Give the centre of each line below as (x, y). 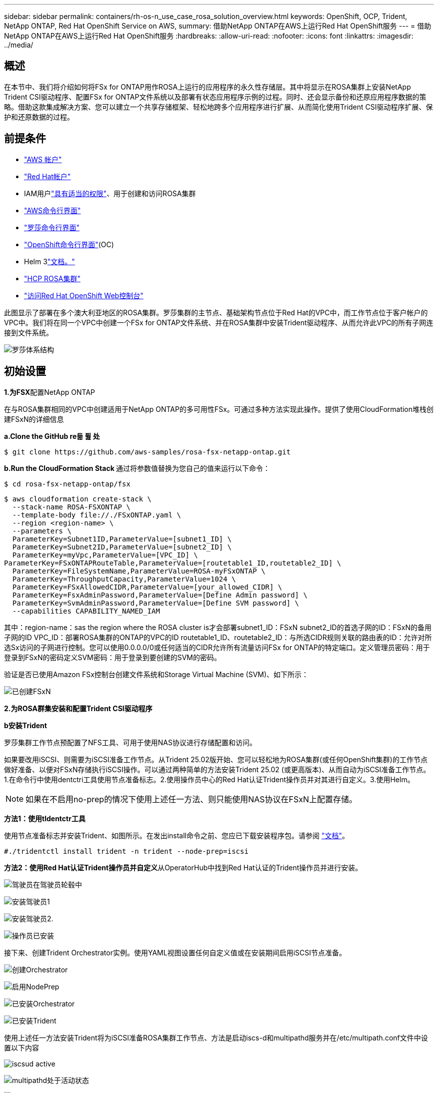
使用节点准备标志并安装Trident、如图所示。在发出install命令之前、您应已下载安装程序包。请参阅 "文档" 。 (176, 835)
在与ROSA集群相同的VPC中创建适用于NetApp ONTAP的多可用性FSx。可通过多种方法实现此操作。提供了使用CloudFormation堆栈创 (219, 409)
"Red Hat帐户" (47, 176)
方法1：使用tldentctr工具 (45, 818)
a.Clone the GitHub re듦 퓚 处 (52, 436)
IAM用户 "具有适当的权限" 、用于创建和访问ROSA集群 (110, 193)
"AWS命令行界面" (52, 210)
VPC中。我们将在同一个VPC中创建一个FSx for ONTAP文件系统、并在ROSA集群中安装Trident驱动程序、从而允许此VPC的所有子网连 (219, 322)
